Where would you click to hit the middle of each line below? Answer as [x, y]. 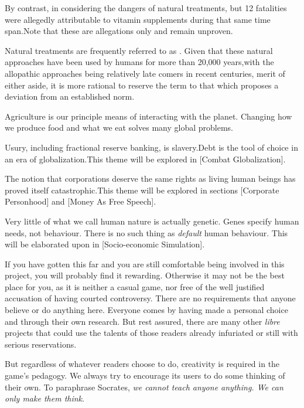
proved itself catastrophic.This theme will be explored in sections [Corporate [142, 190]
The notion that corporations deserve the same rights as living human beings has [150, 178]
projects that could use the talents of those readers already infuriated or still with [151, 333]
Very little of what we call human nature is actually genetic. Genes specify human [152, 221]
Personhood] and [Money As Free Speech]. [81, 201]
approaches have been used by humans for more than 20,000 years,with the [139, 62]
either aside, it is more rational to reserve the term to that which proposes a [142, 85]
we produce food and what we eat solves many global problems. [119, 127]
